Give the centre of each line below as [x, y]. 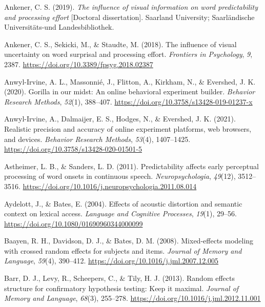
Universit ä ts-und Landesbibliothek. [59, 27]
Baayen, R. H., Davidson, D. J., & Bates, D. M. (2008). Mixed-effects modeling [129, 241]
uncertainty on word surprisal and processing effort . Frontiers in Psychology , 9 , [128, 54]
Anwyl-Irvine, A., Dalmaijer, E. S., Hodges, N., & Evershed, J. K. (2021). [120, 119]
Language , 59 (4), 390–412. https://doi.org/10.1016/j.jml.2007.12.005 [111, 261]
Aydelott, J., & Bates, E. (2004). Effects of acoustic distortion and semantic [123, 203]
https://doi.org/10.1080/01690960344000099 [74, 223]
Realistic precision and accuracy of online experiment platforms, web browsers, [128, 128]
